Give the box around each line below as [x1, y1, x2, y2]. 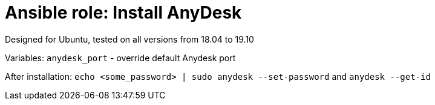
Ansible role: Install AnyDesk [5, 2, 242, 23]
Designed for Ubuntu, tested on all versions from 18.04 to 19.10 [5, 34, 254, 44]
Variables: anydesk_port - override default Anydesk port [5, 52, 236, 63]
